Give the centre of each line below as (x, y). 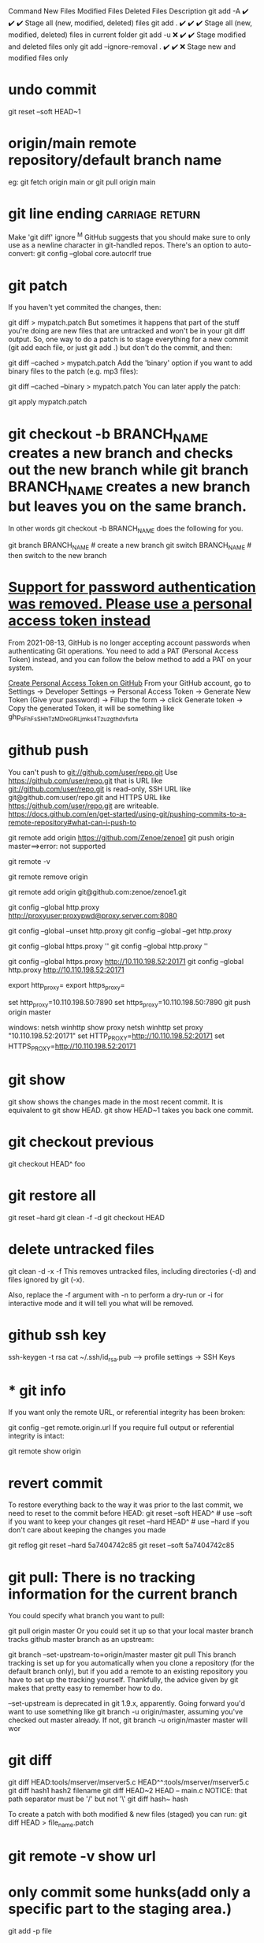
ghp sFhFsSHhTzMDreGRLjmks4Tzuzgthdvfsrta (73, 717)
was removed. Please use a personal (130, 604)
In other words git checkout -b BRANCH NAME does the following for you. (126, 529)
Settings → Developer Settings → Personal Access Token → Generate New (129, 691)
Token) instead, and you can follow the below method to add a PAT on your (130, 660)
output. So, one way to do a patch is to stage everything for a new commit (128, 339)
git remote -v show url (82, 1857)
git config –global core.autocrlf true (94, 254)
